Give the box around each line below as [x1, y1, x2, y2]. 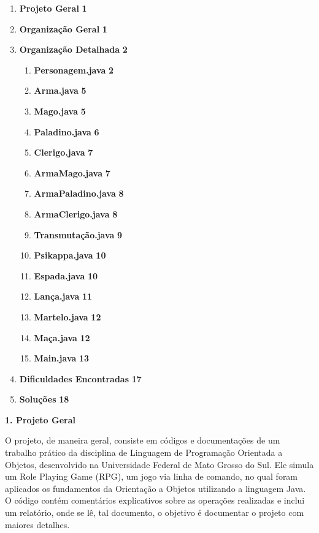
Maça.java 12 [34, 331, 90, 344]
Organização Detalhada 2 [19, 43, 128, 56]
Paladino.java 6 [34, 125, 99, 138]
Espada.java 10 [34, 269, 98, 282]
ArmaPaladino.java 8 [34, 187, 124, 200]
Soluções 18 [19, 393, 69, 406]
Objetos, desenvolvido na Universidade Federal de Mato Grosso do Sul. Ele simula [5, 458, 314, 471]
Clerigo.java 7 [34, 146, 93, 159]
